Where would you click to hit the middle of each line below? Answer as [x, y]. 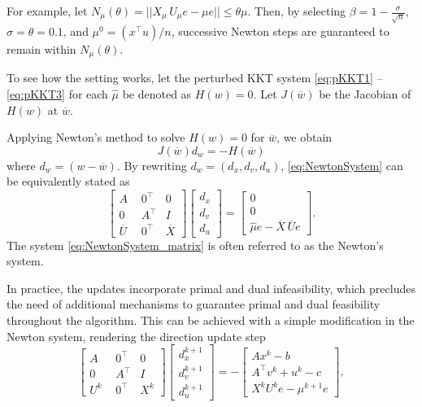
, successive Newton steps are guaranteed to [280, 31]
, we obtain [305, 137]
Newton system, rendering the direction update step [136, 336]
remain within [41, 48]
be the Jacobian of [365, 94]
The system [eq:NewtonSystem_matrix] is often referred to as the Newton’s [195, 245]
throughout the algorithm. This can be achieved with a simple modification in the [211, 319]
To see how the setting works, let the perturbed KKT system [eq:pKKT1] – [195, 78]
